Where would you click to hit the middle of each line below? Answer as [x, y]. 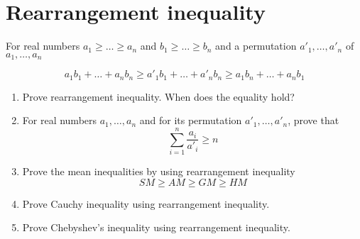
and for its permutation [191, 120]
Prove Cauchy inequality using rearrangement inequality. [146, 203]
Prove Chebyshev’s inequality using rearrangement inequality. [156, 227]
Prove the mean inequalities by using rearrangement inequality [159, 171]
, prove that [313, 120]
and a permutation [256, 46]
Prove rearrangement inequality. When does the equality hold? [158, 96]
